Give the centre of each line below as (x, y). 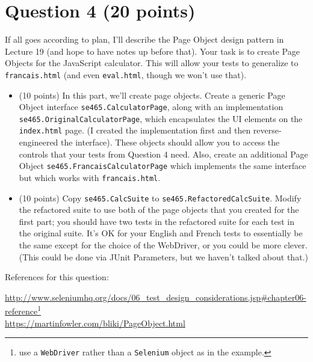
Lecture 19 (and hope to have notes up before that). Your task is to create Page (152, 51)
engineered (39, 142)
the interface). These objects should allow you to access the (170, 142)
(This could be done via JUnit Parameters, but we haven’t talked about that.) (163, 256)
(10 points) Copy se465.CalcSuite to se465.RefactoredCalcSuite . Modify (160, 198)
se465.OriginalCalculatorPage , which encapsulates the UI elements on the (161, 118)
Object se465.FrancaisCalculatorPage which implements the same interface (163, 166)
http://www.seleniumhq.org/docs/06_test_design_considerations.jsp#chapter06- (156, 297)
